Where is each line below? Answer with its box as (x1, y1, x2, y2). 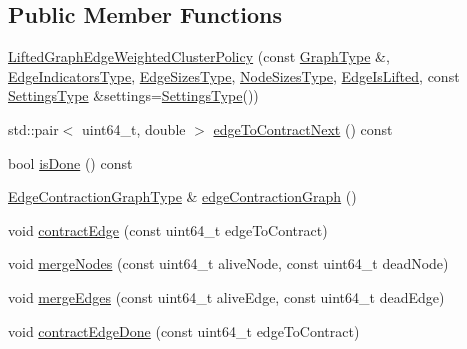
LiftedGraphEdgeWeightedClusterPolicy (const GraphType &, (8, 46, 390, 67)
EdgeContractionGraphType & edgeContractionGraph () (8, 186, 357, 207)
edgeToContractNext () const (213, 118, 393, 139)
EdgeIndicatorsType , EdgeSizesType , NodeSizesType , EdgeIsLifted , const (8, 65, 460, 86)
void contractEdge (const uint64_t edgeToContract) (8, 219, 328, 240)
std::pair (8, 118, 59, 139)
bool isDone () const (8, 152, 133, 173)
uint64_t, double (82, 118, 186, 139)
